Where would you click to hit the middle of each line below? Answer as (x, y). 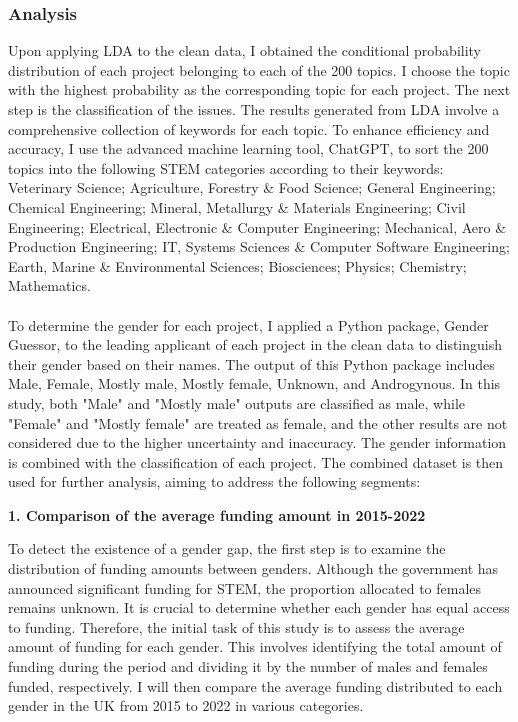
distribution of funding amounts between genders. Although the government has (253, 568)
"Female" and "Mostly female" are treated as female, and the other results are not (258, 422)
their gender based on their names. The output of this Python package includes (251, 363)
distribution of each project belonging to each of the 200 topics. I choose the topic (259, 69)
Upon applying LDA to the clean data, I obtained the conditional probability (245, 50)
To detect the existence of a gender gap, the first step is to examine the (227, 548)
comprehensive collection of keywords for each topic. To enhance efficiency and (249, 128)
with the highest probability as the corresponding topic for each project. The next (259, 89)
